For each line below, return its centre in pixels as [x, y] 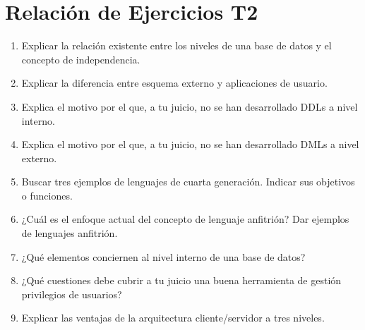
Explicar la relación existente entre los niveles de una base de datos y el [176, 45]
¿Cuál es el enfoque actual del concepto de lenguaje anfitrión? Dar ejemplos [185, 219]
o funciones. [47, 195]
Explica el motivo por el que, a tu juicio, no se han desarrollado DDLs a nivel [190, 106]
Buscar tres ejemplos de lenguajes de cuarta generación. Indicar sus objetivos [188, 182]
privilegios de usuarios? [72, 294]
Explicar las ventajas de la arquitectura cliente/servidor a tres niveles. [173, 318]
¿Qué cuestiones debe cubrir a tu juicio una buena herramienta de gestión [181, 280]
